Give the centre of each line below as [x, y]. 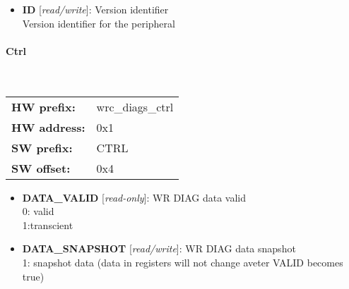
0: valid [38, 211]
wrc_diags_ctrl [135, 106]
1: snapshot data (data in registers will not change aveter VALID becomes [183, 262]
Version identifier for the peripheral [99, 23]
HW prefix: [43, 106]
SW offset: [41, 168]
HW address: [48, 127]
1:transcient [48, 225]
